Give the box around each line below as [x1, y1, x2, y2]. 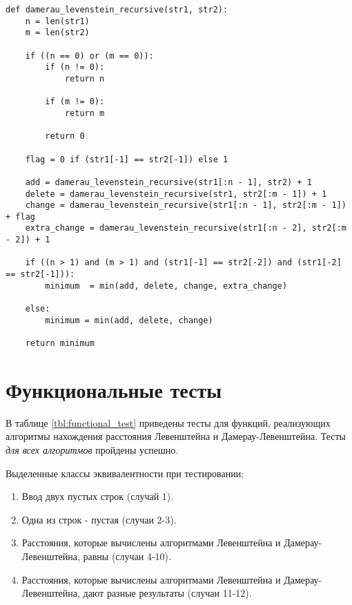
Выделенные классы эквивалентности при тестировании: [6, 465, 244, 480]
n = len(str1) [25, 16, 90, 26]
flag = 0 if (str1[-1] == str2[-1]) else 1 [25, 154, 228, 164]
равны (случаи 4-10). [83, 548, 171, 563]
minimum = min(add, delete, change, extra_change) [45, 280, 288, 291]
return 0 [45, 131, 85, 142]
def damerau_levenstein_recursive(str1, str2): [6, 5, 228, 15]
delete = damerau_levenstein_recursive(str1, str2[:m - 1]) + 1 [25, 189, 327, 199]
